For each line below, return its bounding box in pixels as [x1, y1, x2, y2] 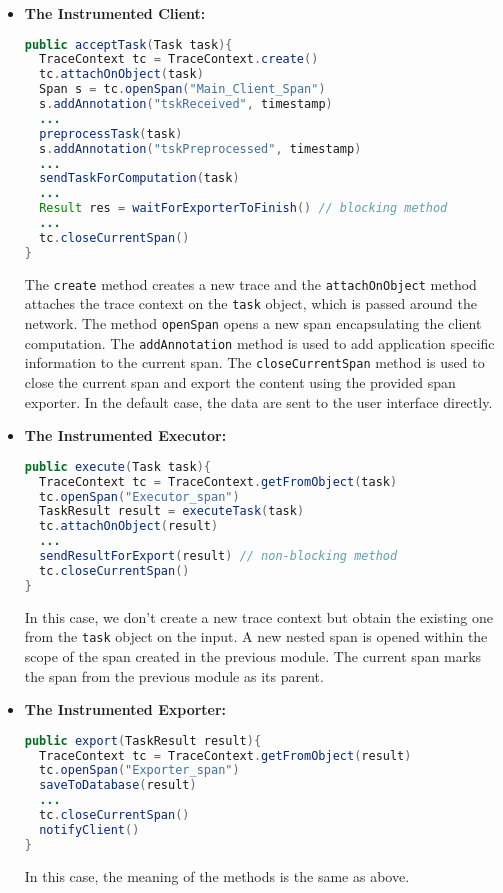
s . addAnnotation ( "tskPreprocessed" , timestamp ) [39, 141, 362, 156]
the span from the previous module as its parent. [24, 665, 324, 686]
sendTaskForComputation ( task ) [39, 171, 240, 186]
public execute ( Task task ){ [24, 459, 211, 474]
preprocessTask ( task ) [39, 126, 183, 141]
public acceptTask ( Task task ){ [24, 37, 233, 52]
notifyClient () [39, 822, 140, 837]
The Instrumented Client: [24, 3, 206, 23]
